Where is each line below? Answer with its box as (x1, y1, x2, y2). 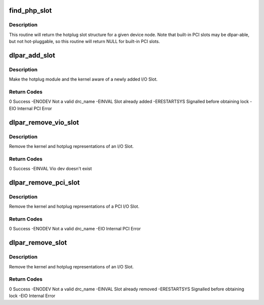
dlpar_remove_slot (9, 239, 67, 247)
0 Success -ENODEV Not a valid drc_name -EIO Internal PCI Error (9, 226, 141, 232)
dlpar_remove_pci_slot (9, 178, 80, 186)
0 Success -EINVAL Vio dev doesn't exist (9, 166, 92, 172)
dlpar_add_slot (9, 51, 56, 60)
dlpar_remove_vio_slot (9, 118, 79, 126)
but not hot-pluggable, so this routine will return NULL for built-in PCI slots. (9, 39, 160, 44)
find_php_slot (9, 6, 52, 15)
